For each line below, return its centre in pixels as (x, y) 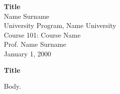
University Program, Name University (60, 25)
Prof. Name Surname (35, 44)
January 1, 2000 (28, 53)
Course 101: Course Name (42, 34)
